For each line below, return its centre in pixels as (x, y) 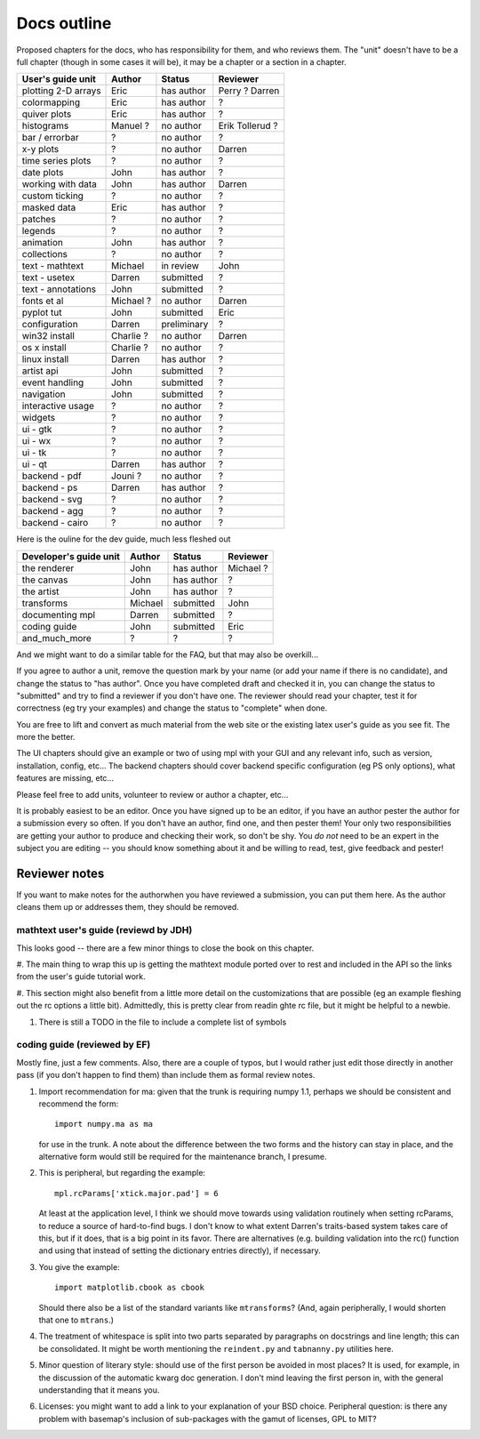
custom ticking (53, 196)
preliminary (185, 325)
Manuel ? (131, 126)
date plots (43, 173)
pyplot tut (42, 313)
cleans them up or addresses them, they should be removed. (128, 907)
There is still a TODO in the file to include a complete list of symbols (163, 1022)
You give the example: (79, 1266)
